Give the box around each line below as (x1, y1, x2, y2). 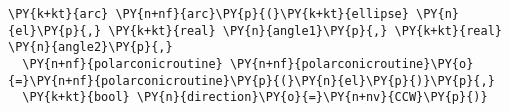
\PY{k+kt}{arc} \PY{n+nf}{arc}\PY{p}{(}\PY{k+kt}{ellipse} (8, 7, 409, 21)
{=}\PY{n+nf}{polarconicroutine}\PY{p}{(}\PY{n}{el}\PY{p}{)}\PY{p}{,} (8, 73, 495, 88)
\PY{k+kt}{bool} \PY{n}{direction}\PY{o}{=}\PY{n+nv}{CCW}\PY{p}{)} (22, 90, 488, 105)
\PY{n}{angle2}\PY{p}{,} (8, 40, 173, 55)
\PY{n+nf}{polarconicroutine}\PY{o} (229, 56, 474, 71)
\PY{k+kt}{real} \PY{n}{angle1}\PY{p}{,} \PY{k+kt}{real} (108, 23, 502, 38)
